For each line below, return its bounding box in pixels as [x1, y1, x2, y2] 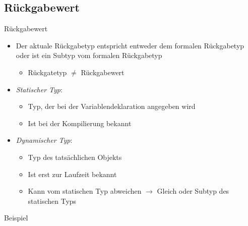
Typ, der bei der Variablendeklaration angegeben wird [28, 101, 196, 111]
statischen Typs [28, 195, 77, 206]
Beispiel [4, 212, 28, 223]
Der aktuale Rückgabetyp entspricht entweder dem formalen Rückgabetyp [16, 40, 244, 50]
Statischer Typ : [16, 84, 63, 94]
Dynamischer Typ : [16, 135, 73, 145]
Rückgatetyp [28, 67, 67, 77]
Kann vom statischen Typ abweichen [28, 186, 142, 196]
